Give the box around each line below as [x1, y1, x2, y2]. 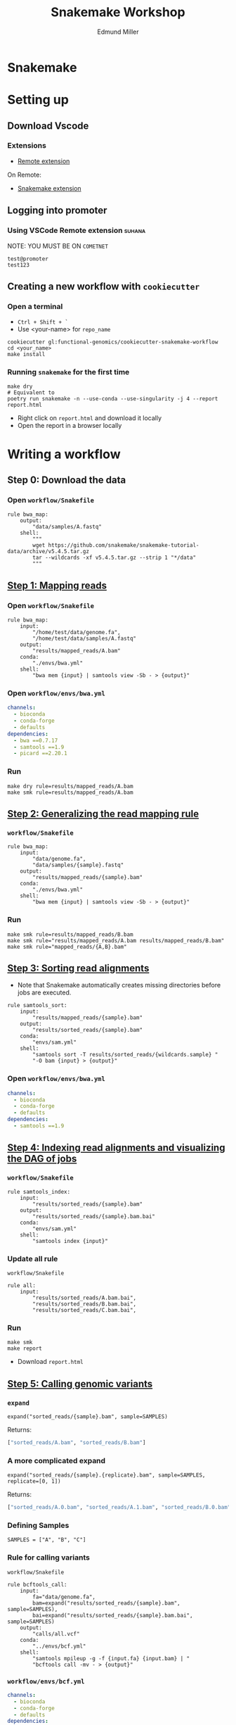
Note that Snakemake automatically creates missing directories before [17, 981, 221, 990]
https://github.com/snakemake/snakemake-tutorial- [48, 542, 199, 549]
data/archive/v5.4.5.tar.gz [7, 548, 90, 555]
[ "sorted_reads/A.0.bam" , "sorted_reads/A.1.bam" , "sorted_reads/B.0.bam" [7, 1504, 231, 1511]
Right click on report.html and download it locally [17, 414, 162, 422]
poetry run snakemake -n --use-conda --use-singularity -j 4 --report [7, 396, 218, 403]
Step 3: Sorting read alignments [7, 962, 150, 975]
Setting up [7, 92, 69, 108]
